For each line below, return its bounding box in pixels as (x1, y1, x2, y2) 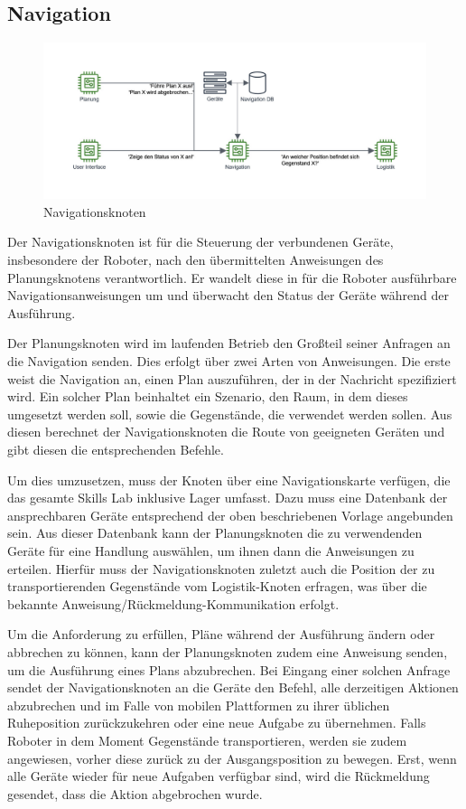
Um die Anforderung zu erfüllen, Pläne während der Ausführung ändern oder (7, 625, 435, 644)
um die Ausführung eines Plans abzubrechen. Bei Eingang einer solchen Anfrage (7, 660, 451, 679)
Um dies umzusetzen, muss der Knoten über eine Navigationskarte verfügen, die (7, 470, 451, 489)
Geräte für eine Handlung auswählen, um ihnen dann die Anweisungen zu (7, 541, 415, 560)
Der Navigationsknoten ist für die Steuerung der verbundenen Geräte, (7, 232, 394, 251)
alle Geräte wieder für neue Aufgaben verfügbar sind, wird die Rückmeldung (7, 767, 430, 785)
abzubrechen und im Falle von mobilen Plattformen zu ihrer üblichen (7, 695, 390, 714)
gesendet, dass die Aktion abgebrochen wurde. (7, 784, 263, 803)
